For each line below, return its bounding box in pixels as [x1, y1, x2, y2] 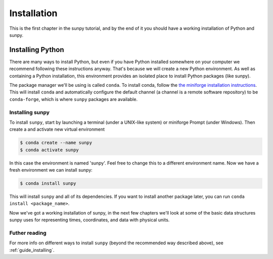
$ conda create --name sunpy [20, 140, 93, 146]
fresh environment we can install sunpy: [9, 167, 93, 173]
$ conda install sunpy [20, 181, 76, 186]
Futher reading [9, 229, 47, 236]
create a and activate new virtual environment [9, 126, 105, 132]
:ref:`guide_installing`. [9, 247, 55, 253]
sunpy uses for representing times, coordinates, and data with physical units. [9, 217, 170, 223]
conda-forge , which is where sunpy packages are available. [9, 96, 138, 102]
